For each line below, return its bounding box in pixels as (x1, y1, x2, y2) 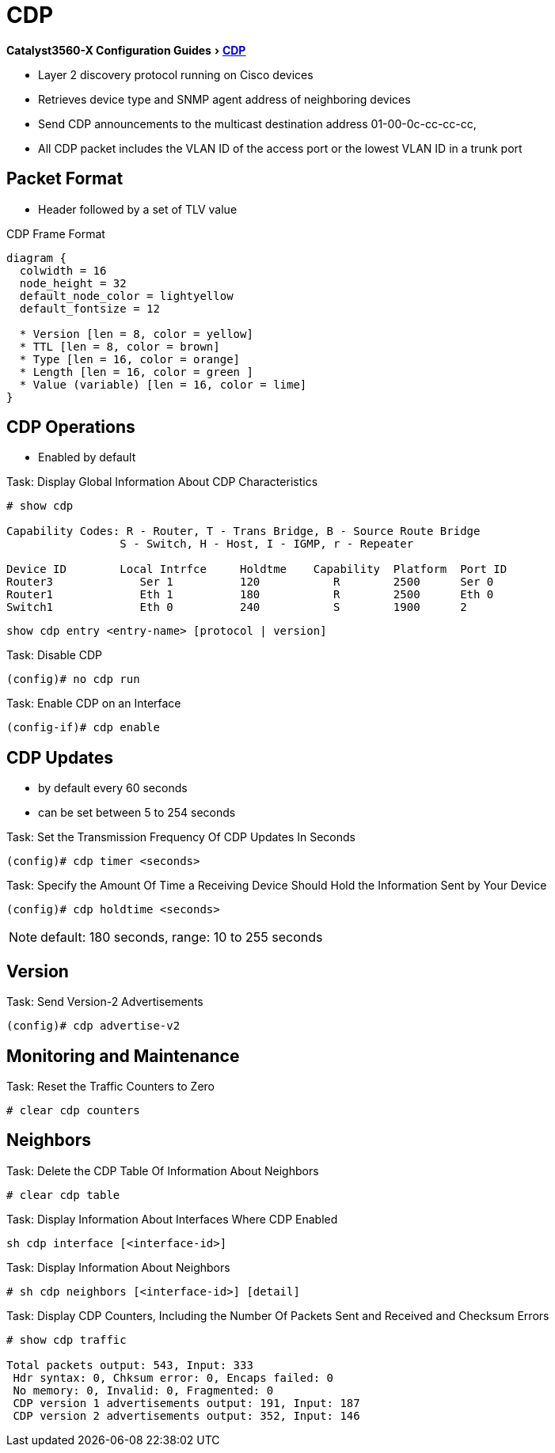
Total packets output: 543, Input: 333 (6, 1358, 253, 1371)
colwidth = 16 (19, 264, 107, 277)
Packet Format (6, 169, 124, 189)
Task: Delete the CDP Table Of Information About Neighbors (6, 1163, 319, 1178)
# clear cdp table (6, 1188, 120, 1201)
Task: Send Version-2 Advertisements (6, 995, 203, 1009)
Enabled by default (38, 450, 136, 465)
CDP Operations (6, 417, 135, 438)
